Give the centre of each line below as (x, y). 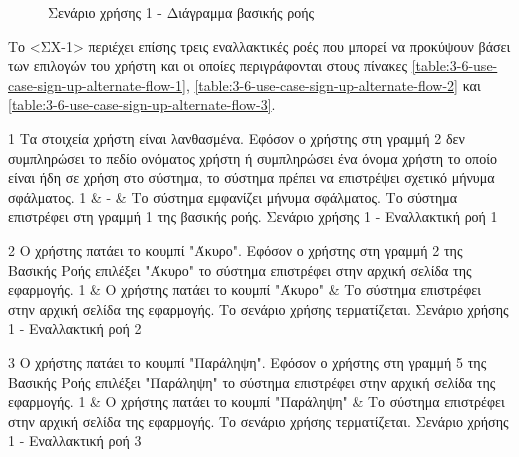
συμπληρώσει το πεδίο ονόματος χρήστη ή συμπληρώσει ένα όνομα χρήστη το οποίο (252, 157)
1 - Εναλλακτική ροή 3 (75, 440)
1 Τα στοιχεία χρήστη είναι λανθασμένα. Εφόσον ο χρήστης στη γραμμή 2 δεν (236, 137)
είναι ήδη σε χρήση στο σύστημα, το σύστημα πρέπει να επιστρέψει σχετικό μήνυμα (251, 177)
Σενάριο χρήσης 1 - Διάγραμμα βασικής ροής (181, 12)
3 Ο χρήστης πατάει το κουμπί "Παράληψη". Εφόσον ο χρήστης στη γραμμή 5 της (247, 361)
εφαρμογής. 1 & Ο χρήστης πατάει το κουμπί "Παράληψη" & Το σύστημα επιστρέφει (256, 401)
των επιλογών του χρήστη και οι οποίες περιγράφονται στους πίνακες (207, 65)
